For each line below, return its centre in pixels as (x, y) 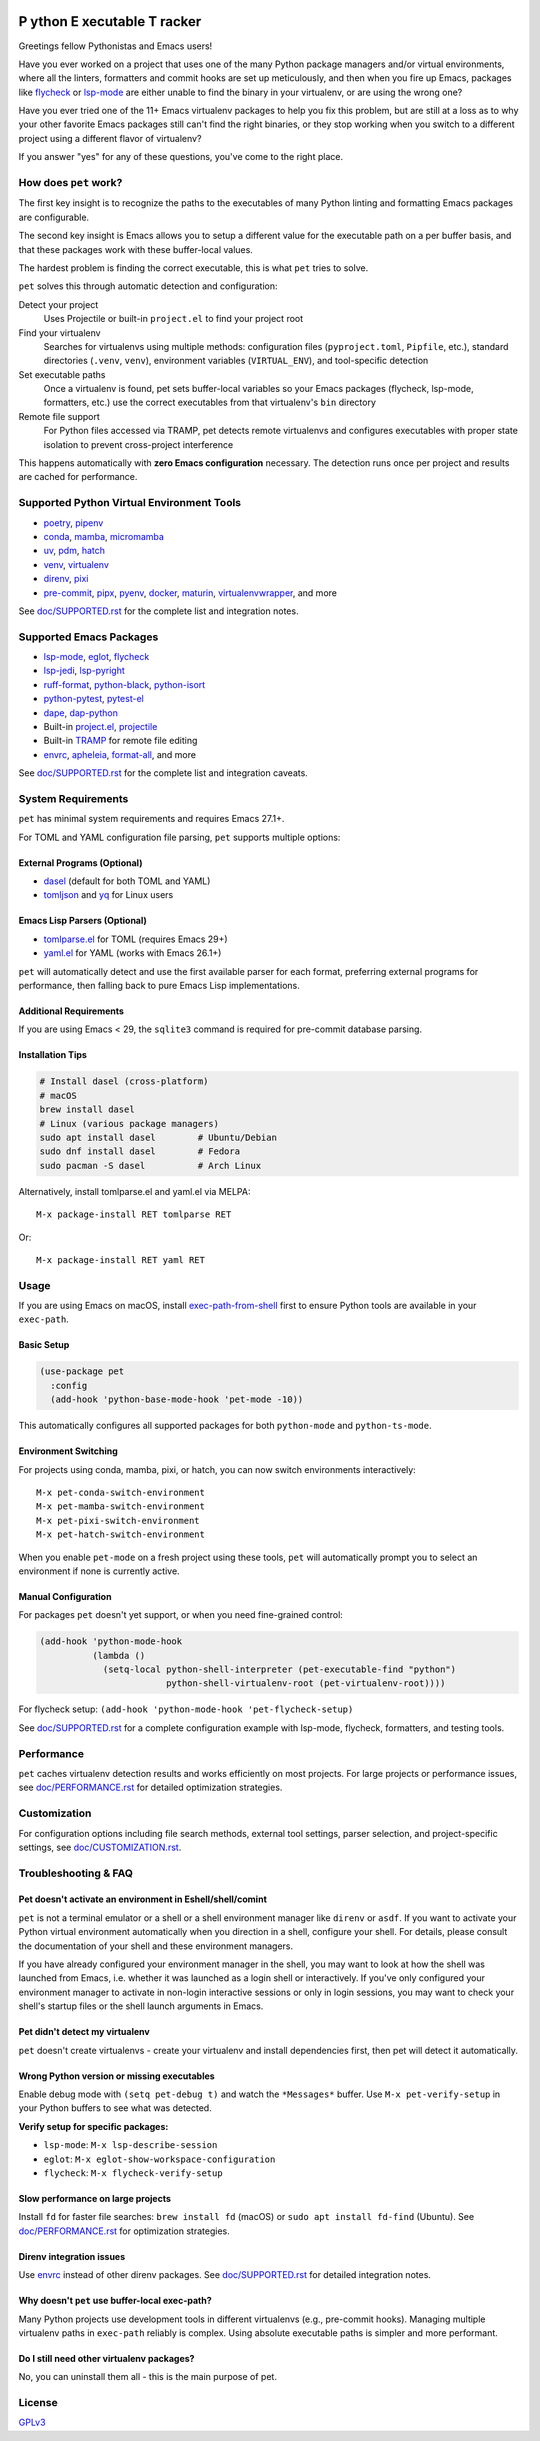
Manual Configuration (65, 1596)
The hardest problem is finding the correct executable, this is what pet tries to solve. (193, 267)
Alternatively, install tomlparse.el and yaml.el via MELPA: (134, 1191)
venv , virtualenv (76, 564)
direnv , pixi (66, 579)
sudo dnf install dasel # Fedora (139, 1151)
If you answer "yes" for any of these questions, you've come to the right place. (181, 157)
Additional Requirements (71, 1011)
